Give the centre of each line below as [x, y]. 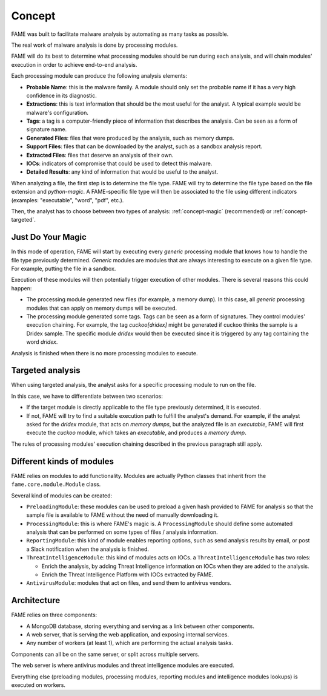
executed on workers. [38, 685]
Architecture [36, 600]
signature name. [47, 129]
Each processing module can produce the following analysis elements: [99, 76]
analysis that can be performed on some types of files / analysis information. [122, 532]
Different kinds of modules [63, 461]
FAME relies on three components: [54, 615]
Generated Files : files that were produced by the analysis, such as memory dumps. [130, 138]
